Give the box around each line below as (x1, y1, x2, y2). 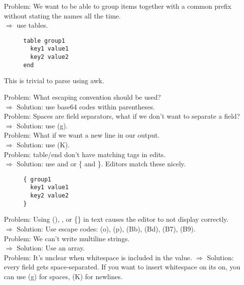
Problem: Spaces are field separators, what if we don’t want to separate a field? (4, 111, 240, 121)
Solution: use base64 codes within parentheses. (17, 101, 155, 111)
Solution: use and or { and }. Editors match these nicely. (17, 159, 186, 169)
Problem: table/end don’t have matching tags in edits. (4, 149, 166, 159)
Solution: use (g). (17, 120, 68, 130)
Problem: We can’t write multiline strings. (4, 233, 130, 243)
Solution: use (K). (17, 139, 70, 149)
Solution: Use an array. (17, 243, 85, 253)
